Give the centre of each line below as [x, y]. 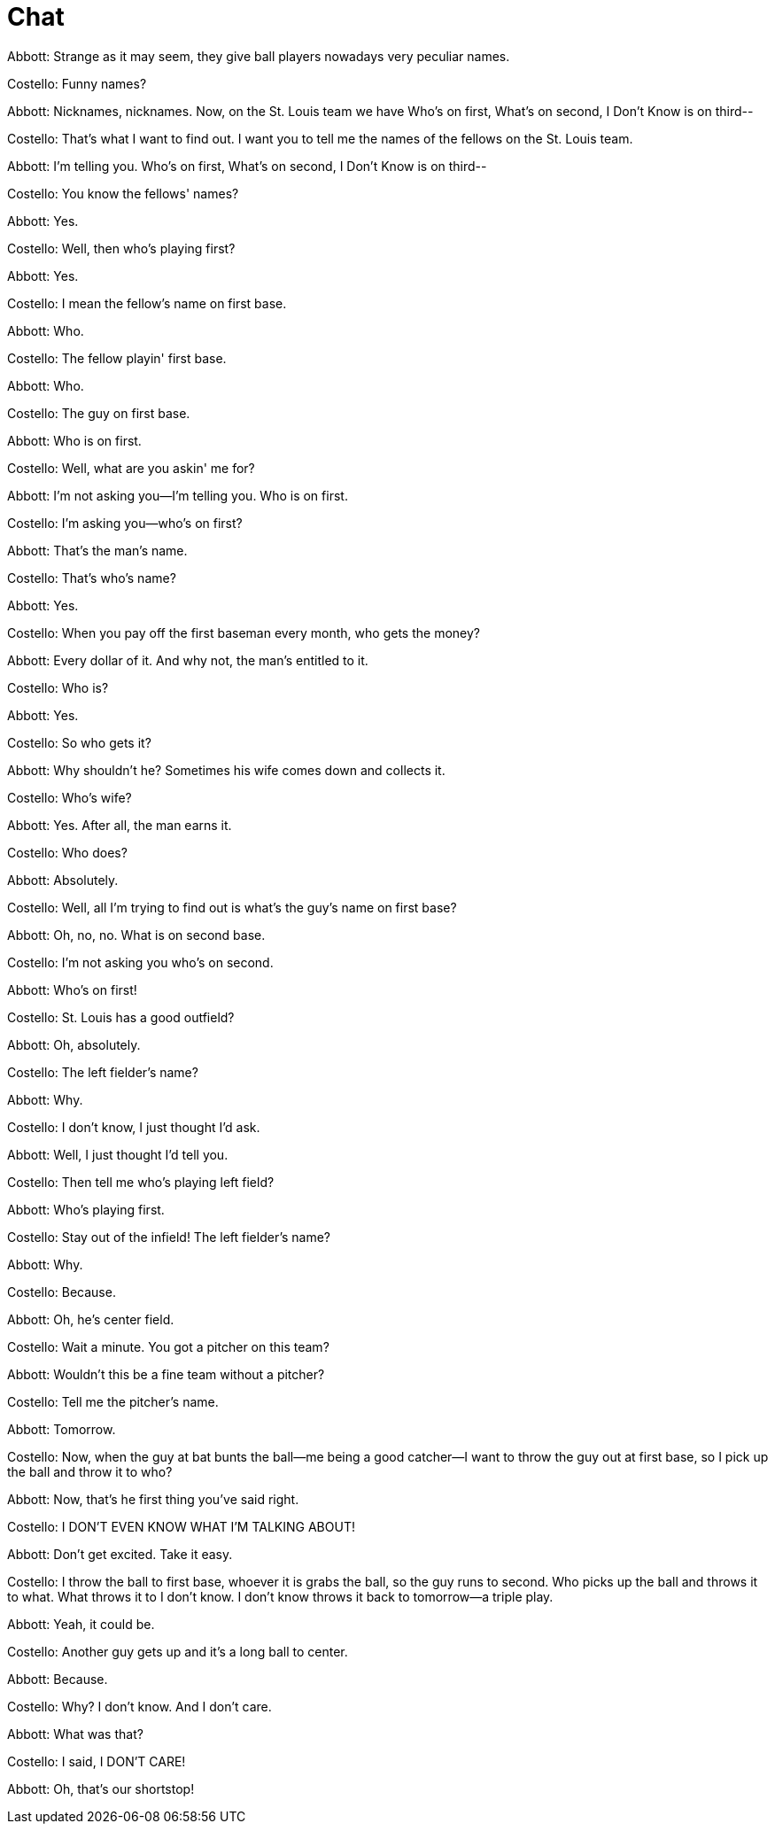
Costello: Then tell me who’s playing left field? [141, 1182]
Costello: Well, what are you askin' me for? [131, 468]
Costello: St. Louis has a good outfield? [121, 1017]
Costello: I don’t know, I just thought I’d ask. [134, 1127]
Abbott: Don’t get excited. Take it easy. [120, 1554]
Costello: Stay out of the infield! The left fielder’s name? [169, 1237]
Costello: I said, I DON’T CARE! [97, 1761]
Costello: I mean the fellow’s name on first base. [147, 303]
